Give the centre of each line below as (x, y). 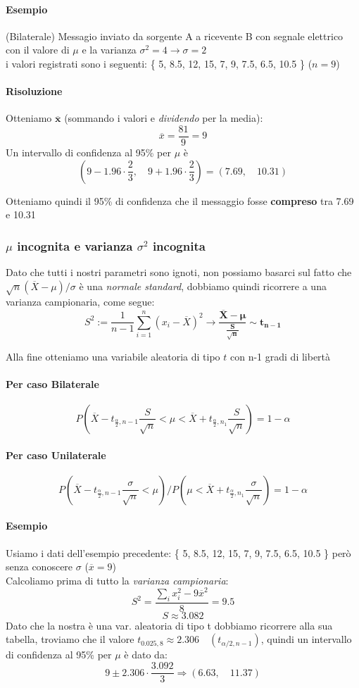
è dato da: (146, 655)
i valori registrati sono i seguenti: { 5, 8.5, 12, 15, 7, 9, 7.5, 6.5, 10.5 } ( (159, 63)
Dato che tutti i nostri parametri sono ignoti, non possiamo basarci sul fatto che (179, 272)
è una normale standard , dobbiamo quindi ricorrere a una (203, 286)
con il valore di (38, 50)
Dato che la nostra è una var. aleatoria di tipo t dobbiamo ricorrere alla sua (169, 625)
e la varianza (109, 50)
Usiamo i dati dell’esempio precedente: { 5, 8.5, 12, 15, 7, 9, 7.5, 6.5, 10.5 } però (178, 552)
